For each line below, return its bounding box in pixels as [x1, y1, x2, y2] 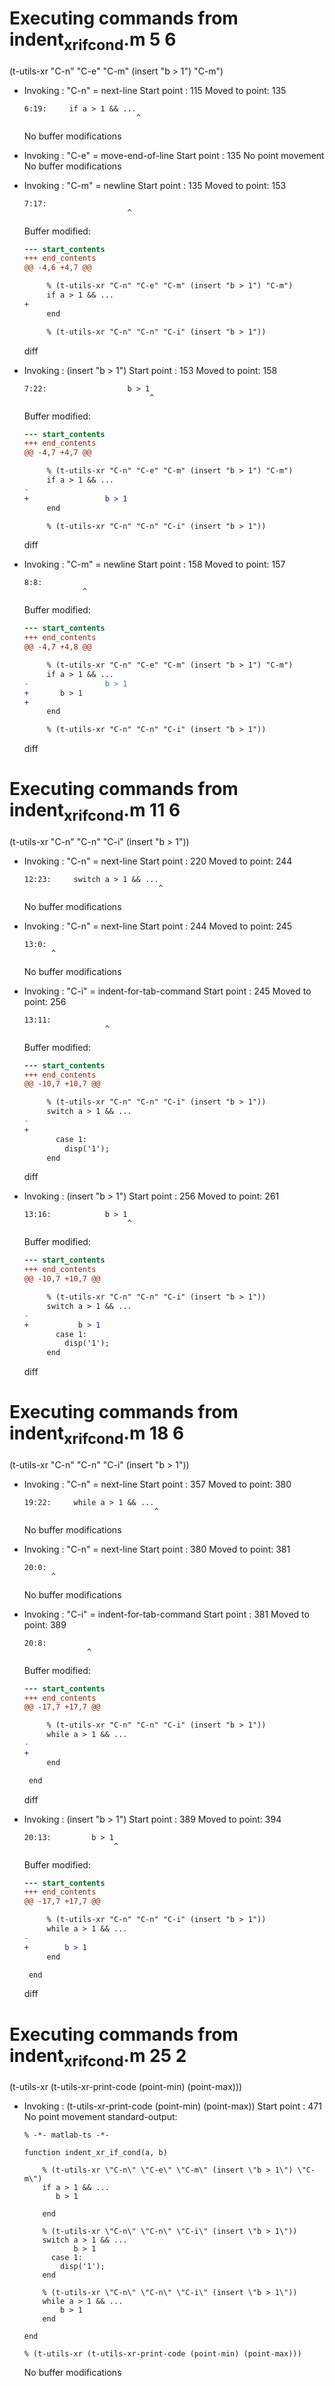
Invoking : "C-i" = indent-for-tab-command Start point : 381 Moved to [23, 1608, 310, 1620]
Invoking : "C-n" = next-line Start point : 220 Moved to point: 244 [23, 855, 293, 867]
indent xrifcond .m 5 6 [9, 28, 177, 54]
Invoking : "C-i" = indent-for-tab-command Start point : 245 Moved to [23, 985, 312, 997]
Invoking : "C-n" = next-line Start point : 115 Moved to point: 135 [23, 84, 287, 96]
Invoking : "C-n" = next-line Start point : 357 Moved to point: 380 [23, 1478, 292, 1490]
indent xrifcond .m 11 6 [9, 799, 181, 825]
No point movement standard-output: [23, 2111, 178, 2122]
